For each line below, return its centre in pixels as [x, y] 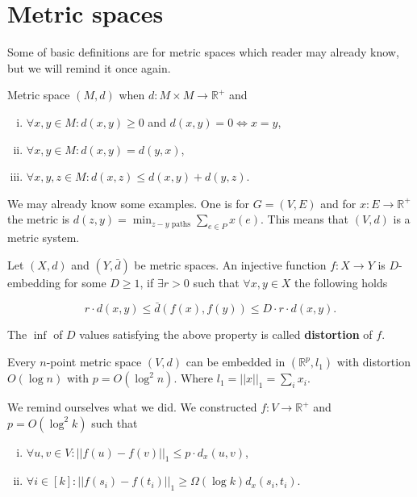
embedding [34, 282]
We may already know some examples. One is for [129, 203]
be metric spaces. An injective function [230, 264]
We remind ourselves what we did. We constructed [132, 407]
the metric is [39, 219]
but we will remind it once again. [89, 67]
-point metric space [94, 362]
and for [338, 203]
